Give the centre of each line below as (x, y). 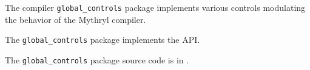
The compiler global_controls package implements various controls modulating (155, 7)
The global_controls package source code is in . (97, 59)
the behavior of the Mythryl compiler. (76, 19)
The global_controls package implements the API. (103, 40)
